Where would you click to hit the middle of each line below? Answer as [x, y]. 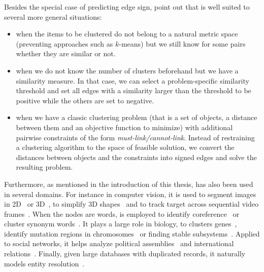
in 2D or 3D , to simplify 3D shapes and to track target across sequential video [131, 204]
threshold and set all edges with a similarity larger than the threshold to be [134, 90]
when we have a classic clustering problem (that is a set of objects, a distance [137, 117]
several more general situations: [53, 16]
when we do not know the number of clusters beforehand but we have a [127, 70]
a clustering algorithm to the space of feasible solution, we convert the [125, 147]
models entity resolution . [44, 263]
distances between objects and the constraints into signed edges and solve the [136, 157]
